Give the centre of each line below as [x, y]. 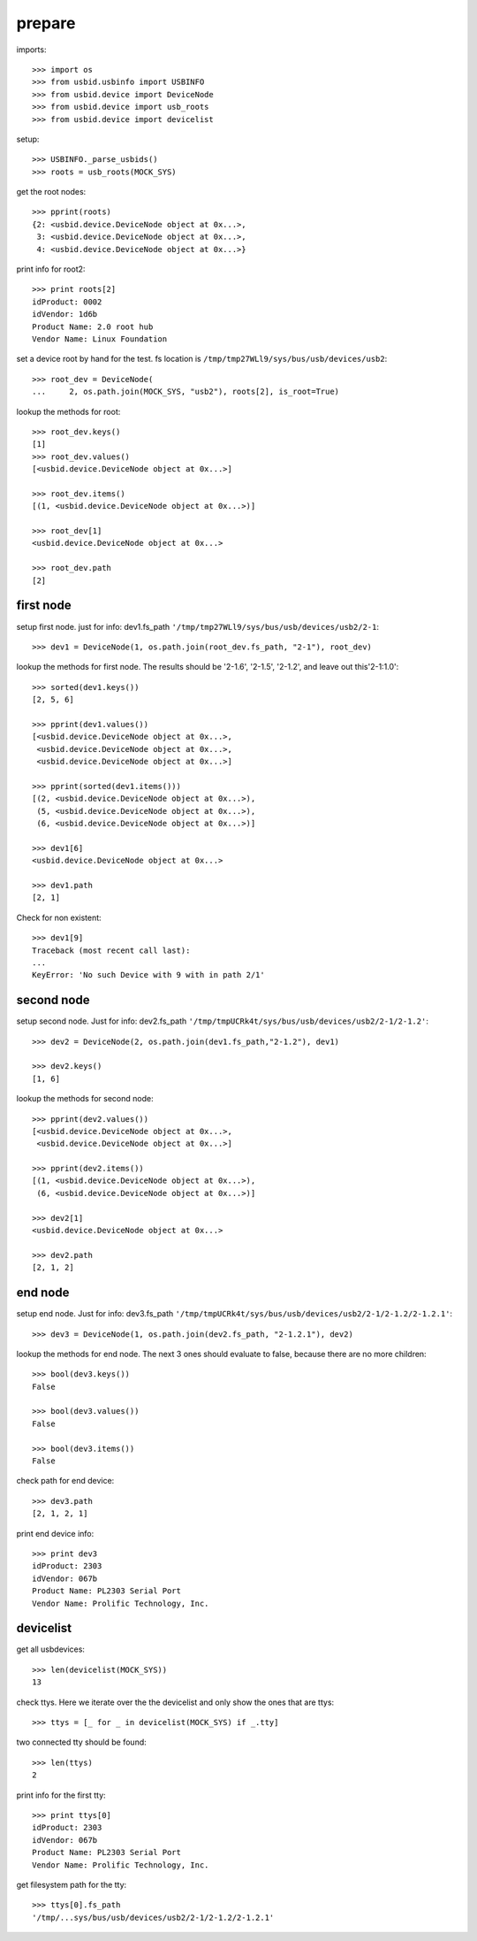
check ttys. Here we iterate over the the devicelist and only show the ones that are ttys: [175, 1702]
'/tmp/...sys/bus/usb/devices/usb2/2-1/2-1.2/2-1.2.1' [153, 1917]
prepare [46, 23]
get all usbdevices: [51, 1649]
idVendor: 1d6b [65, 315]
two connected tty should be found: [82, 1742]
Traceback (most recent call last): [111, 950]
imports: [31, 50]
